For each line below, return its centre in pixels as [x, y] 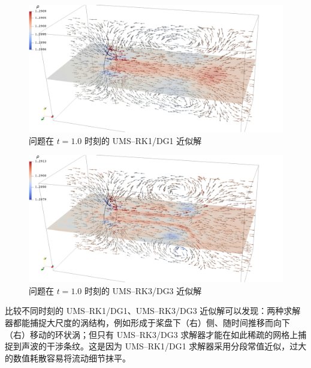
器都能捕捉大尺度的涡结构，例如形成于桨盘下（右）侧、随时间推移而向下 [147, 322]
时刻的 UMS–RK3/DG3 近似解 [143, 290]
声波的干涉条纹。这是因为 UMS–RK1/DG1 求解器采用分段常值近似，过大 [164, 346]
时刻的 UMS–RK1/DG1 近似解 [143, 140]
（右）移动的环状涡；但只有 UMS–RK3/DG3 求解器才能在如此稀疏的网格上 [152, 334]
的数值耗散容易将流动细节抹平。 [68, 357]
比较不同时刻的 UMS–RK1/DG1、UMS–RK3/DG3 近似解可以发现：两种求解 [153, 311]
